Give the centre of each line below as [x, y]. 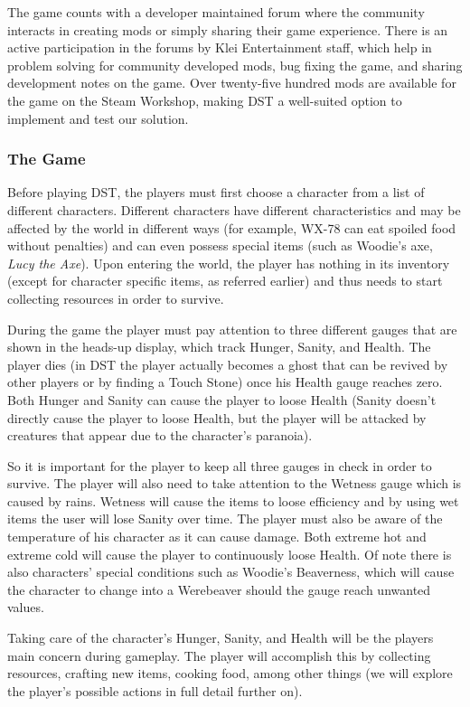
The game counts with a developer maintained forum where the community [216, 12]
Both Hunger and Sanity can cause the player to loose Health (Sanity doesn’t [222, 399]
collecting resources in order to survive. [116, 298]
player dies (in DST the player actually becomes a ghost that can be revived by [228, 364]
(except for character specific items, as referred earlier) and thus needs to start [225, 281]
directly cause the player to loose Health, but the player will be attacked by [217, 417]
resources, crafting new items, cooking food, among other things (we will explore [230, 673]
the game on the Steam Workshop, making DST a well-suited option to [205, 100]
